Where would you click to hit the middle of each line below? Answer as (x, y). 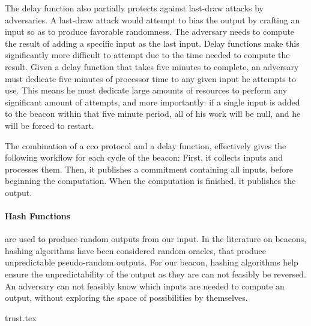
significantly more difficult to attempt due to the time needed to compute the (147, 55)
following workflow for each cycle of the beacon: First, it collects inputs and (144, 157)
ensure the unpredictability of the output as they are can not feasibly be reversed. (155, 274)
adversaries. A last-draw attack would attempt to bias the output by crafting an (152, 19)
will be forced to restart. (50, 125)
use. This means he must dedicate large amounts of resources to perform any (146, 90)
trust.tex (21, 317)
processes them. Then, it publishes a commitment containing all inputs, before (149, 169)
